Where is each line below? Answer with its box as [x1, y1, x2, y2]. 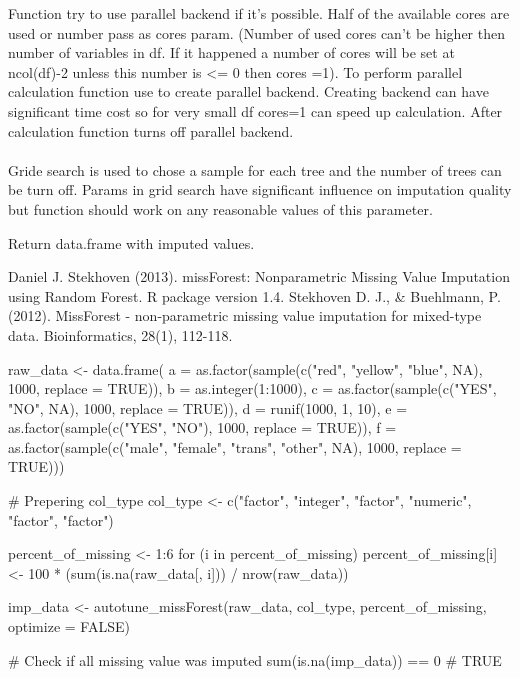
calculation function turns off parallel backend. [8, 120, 294, 141]
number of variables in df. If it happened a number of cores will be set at [8, 42, 455, 63]
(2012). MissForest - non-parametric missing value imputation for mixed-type [8, 305, 482, 326]
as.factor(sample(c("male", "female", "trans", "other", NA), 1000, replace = [8, 436, 462, 457]
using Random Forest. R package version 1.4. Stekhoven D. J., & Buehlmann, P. [8, 285, 501, 306]
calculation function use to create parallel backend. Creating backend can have [8, 81, 489, 102]
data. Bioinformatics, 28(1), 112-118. [8, 324, 233, 345]
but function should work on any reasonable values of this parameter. [8, 198, 433, 219]
